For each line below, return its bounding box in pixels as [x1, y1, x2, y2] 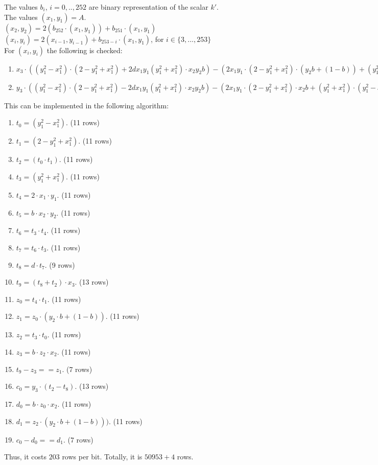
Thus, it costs [4, 451, 47, 462]
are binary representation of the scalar [88, 2, 208, 12]
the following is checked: [46, 44, 123, 55]
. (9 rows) [44, 259, 75, 270]
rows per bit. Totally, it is [62, 451, 143, 462]
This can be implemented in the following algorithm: [4, 100, 169, 110]
